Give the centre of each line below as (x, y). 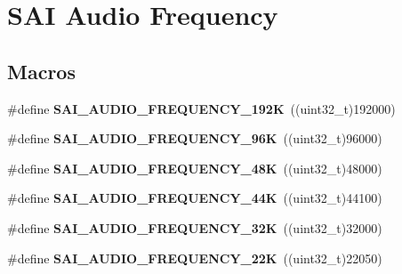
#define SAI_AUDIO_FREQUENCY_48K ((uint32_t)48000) (195, 168)
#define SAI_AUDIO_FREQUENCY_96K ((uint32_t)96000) (195, 138)
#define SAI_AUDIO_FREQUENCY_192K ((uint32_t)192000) (201, 108)
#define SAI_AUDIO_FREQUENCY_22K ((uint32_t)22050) (195, 258)
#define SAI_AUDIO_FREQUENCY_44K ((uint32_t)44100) (195, 198)
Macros (41, 71)
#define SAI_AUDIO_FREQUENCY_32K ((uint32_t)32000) (195, 227)
